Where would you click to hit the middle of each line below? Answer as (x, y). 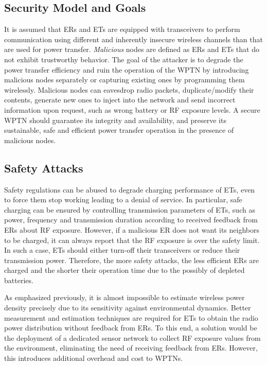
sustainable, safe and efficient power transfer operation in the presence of (119, 130)
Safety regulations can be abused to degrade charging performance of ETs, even (130, 189)
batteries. (19, 280)
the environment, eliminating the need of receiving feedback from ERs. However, (131, 348)
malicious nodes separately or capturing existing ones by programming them (124, 80)
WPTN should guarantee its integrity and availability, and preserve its (115, 120)
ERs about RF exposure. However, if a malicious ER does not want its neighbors (132, 229)
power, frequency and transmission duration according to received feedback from (131, 220)
